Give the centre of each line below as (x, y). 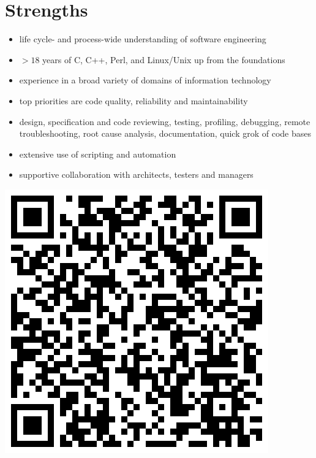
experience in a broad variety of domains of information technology (145, 80)
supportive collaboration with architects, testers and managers (136, 174)
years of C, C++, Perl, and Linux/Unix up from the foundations (164, 59)
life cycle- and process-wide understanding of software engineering (143, 39)
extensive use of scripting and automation (98, 154)
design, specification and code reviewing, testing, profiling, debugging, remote (165, 121)
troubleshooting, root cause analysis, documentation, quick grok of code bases (165, 133)
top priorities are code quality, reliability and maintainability (134, 100)
